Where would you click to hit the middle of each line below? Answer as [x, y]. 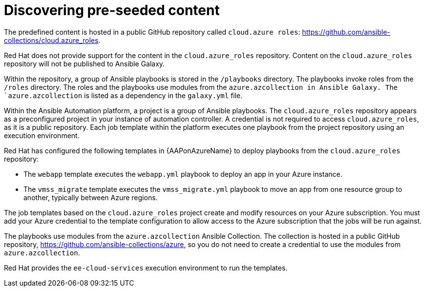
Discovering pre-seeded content [112, 10]
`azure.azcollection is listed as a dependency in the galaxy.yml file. [123, 95]
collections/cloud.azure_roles [51, 40]
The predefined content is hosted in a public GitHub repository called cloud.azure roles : [152, 32]
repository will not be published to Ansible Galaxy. [85, 63]
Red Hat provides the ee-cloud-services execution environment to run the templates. [146, 268]
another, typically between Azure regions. [91, 197]
